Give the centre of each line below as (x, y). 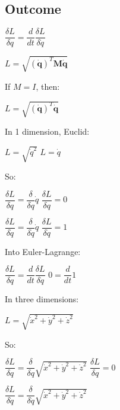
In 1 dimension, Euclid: (47, 131)
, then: (48, 86)
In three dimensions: (42, 299)
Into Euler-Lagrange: (43, 251)
